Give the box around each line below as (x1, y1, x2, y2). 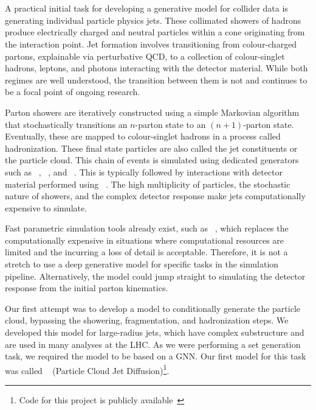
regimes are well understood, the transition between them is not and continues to (5, 73, 307, 86)
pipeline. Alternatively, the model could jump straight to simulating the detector (5, 269, 306, 282)
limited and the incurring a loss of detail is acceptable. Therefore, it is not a (5, 246, 288, 258)
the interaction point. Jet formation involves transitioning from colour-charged (5, 37, 297, 50)
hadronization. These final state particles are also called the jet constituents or (5, 141, 298, 154)
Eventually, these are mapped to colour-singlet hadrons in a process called (5, 130, 281, 143)
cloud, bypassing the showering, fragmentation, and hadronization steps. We (5, 314, 289, 327)
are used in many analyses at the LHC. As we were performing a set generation (5, 338, 301, 350)
